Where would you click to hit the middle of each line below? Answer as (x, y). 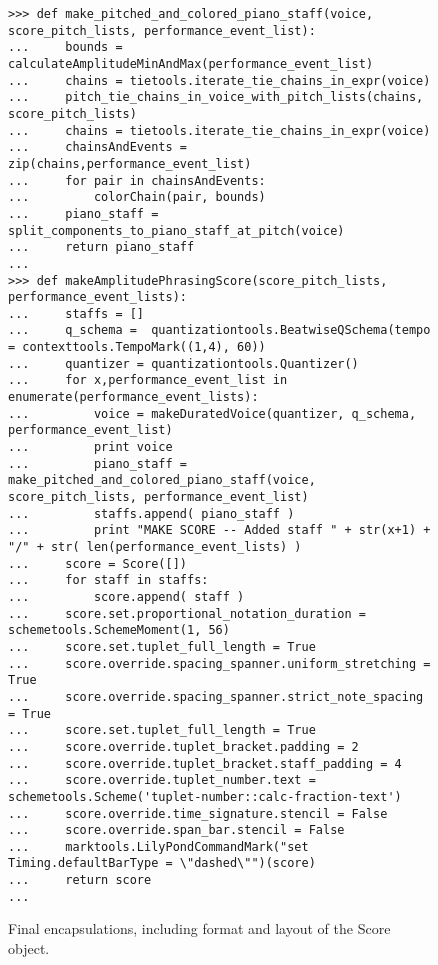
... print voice (90, 447)
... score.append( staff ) (126, 596)
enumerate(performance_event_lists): (133, 397)
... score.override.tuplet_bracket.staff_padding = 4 (205, 763)
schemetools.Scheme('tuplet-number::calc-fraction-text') (205, 796)
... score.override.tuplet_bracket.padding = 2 (183, 746)
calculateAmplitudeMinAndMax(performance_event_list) (191, 63)
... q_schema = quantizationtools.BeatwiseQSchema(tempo (219, 330)
